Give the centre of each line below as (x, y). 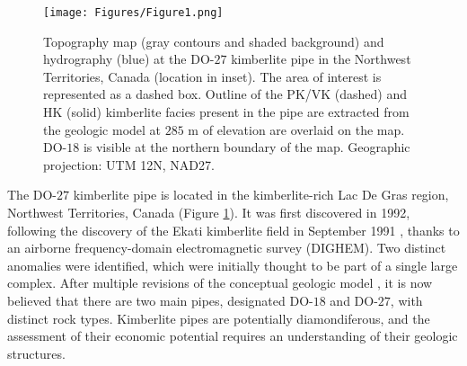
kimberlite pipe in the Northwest (321, 59)
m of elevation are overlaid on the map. (296, 129)
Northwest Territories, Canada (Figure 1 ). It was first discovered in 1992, (209, 212)
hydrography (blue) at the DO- (129, 59)
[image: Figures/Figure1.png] (133, 13)
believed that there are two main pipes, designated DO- (160, 300)
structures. (36, 353)
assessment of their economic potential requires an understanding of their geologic (233, 336)
